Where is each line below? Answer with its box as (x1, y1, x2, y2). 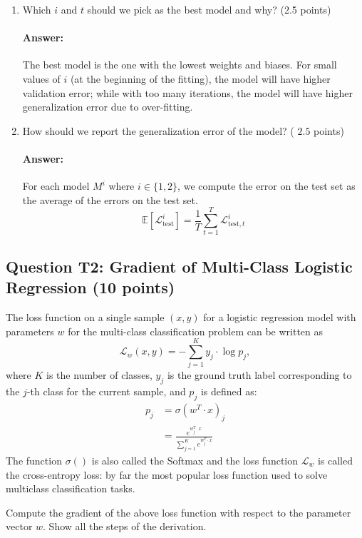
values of (22, 71, 61, 86)
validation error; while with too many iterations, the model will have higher (22, 85, 353, 100)
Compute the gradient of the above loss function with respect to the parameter (6, 504, 351, 519)
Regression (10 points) (6, 276, 175, 298)
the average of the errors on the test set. (22, 192, 198, 207)
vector (6, 519, 33, 534)
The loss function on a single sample (6, 310, 165, 325)
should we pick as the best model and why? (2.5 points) (87, 2, 331, 16)
